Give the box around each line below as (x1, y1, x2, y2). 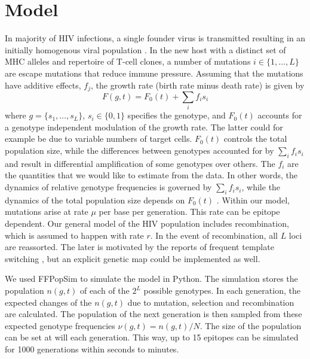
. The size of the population (199, 319, 302, 331)
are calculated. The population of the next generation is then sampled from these (5, 308, 302, 320)
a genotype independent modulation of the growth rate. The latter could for (5, 120, 283, 133)
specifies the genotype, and (127, 109, 226, 121)
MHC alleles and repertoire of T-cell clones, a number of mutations (5, 55, 251, 68)
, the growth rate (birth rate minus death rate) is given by (90, 78, 305, 91)
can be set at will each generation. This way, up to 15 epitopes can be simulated (5, 331, 299, 343)
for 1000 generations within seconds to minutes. (5, 342, 179, 355)
